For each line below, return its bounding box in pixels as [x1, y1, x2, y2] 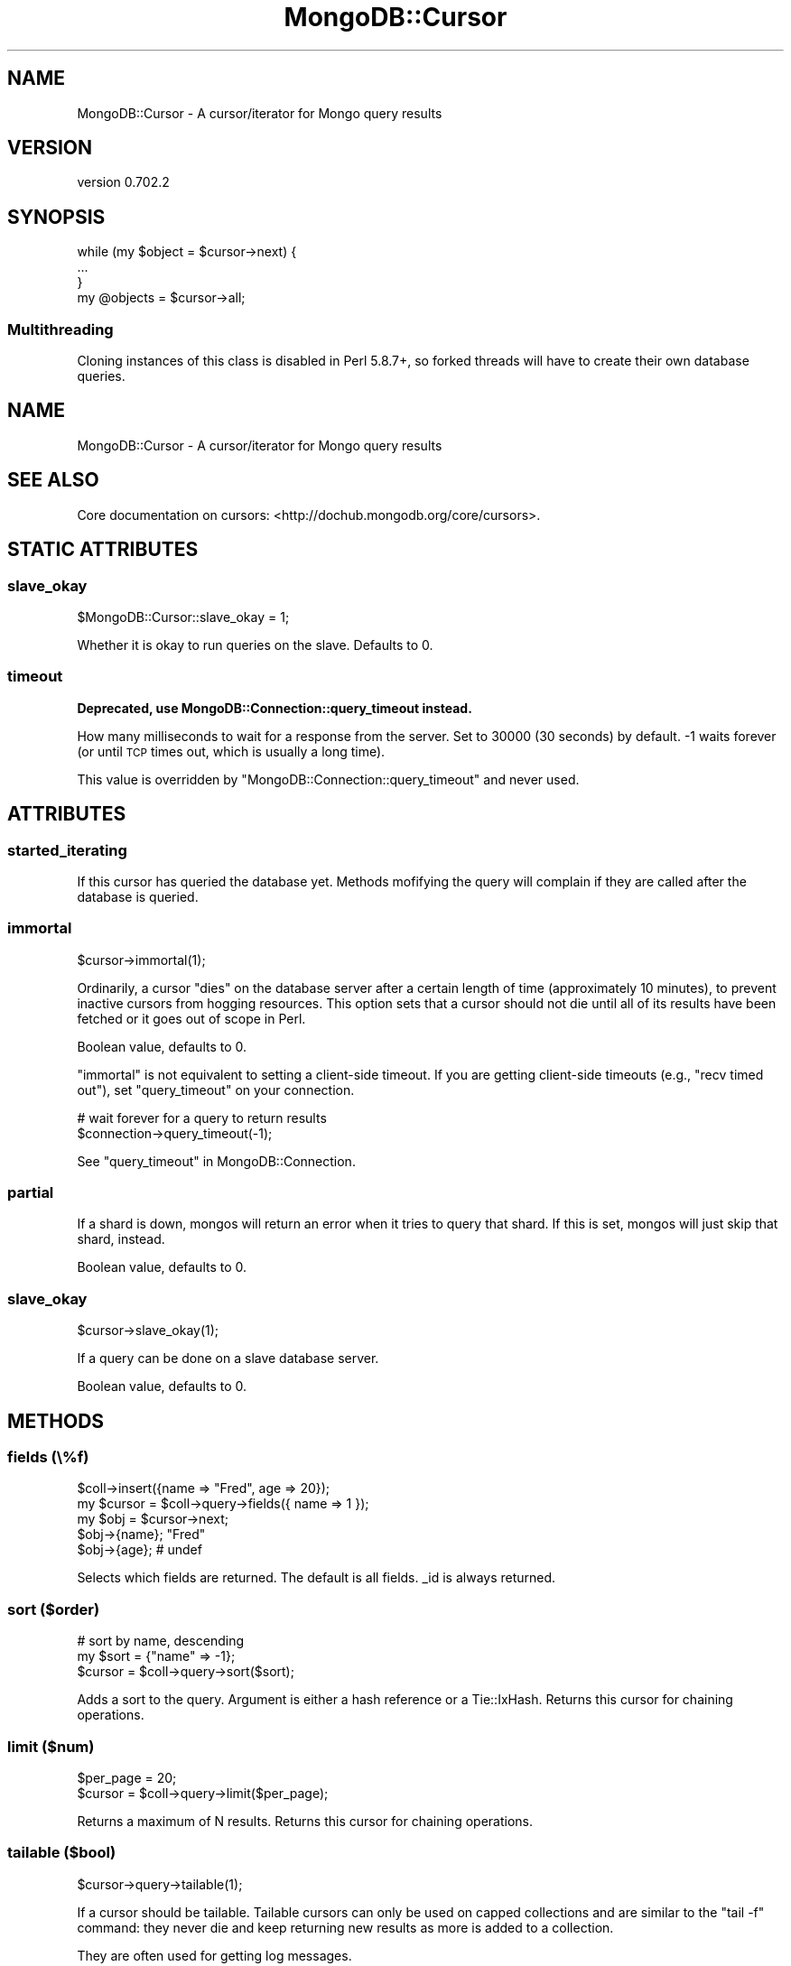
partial [7, 1183, 54, 1202]
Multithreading [7, 320, 114, 338]
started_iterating [7, 840, 127, 859]
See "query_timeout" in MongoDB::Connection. [77, 1153, 356, 1169]
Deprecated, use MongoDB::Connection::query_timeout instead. [77, 700, 472, 716]
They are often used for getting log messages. [77, 1947, 352, 1963]
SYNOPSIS [7, 205, 106, 228]
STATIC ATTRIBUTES [7, 538, 199, 561]
